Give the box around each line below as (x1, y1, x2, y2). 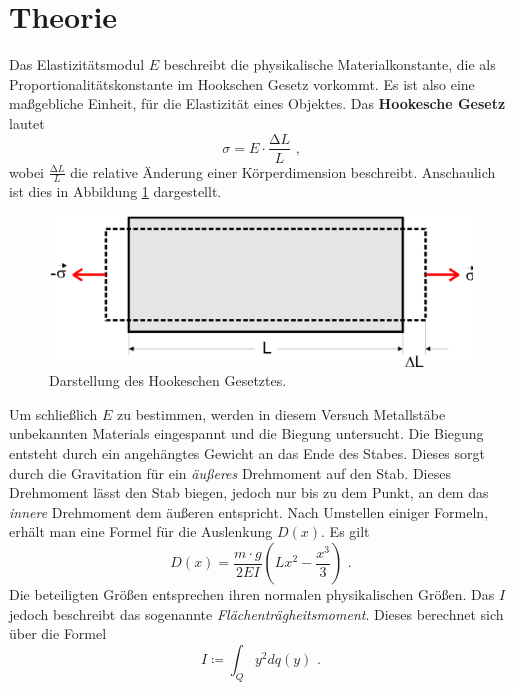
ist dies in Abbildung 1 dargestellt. (9, 181, 222, 202)
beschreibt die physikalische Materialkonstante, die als (163, 54, 496, 75)
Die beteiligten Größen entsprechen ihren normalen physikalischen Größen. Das (9, 584, 495, 605)
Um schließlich (9, 403, 98, 424)
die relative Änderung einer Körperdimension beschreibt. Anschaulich (70, 161, 496, 182)
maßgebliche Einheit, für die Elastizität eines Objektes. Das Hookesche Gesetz (9, 93, 506, 114)
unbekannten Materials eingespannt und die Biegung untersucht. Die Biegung (9, 423, 484, 444)
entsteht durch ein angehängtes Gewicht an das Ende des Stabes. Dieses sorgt (9, 443, 485, 464)
